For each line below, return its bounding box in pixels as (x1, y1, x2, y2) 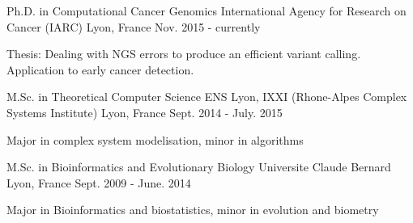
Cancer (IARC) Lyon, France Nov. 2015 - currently (6, 18, 261, 35)
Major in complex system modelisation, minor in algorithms (6, 131, 304, 148)
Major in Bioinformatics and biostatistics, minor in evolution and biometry (6, 201, 379, 218)
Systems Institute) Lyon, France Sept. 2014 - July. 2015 (6, 103, 283, 120)
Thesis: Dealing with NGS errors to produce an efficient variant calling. (6, 45, 361, 62)
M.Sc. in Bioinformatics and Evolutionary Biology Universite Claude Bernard (6, 158, 391, 175)
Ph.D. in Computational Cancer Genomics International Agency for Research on (6, 2, 407, 19)
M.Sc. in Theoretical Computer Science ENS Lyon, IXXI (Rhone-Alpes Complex (6, 88, 407, 105)
